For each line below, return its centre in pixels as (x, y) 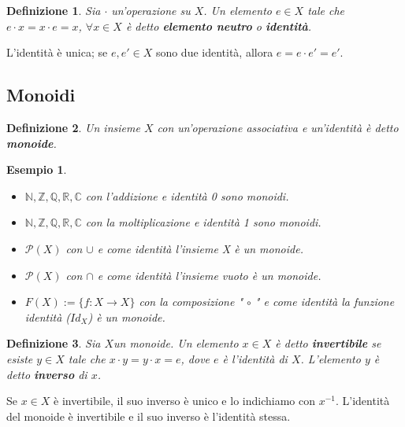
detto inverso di (47, 374)
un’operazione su (151, 10)
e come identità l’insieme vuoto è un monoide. (209, 275)
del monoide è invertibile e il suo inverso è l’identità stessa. (149, 416)
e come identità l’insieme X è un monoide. (200, 248)
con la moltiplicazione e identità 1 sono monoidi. (203, 222)
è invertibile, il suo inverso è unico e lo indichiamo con (184, 401)
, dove (195, 358)
